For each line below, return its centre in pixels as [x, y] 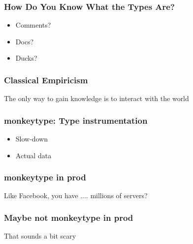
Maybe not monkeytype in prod [69, 217]
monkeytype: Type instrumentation [76, 120]
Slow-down [32, 139]
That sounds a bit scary [40, 236]
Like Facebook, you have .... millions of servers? [76, 195]
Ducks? [26, 58]
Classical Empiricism [46, 80]
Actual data [33, 155]
